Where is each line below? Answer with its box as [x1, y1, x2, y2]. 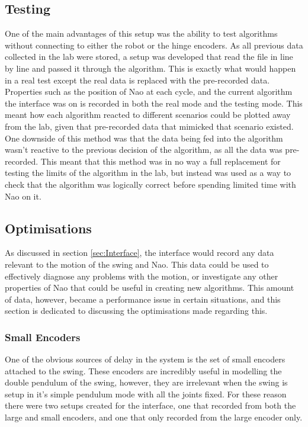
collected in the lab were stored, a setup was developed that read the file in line [5, 50, 293, 63]
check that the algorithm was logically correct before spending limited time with [5, 178, 296, 190]
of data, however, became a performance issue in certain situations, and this [5, 293, 281, 305]
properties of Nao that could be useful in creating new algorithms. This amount [5, 281, 294, 294]
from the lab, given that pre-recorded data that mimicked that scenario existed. [5, 120, 294, 132]
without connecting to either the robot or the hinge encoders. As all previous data [5, 38, 303, 51]
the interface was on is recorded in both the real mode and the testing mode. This [5, 97, 303, 109]
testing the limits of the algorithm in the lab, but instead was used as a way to [5, 166, 291, 179]
